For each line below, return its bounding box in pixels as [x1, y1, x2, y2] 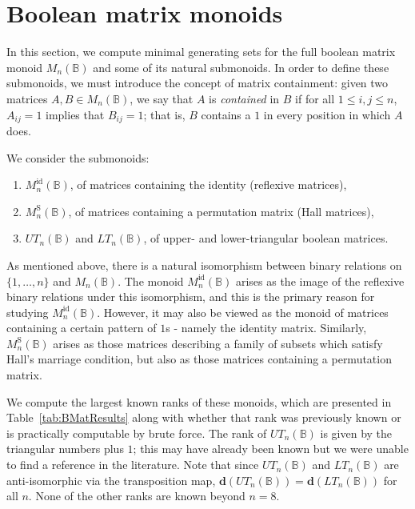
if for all [295, 90, 335, 106]
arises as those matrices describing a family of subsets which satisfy [53, 335, 383, 351]
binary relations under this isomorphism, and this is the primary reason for [6, 288, 375, 305]
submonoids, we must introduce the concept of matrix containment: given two [6, 74, 389, 91]
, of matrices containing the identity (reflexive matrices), [70, 176, 347, 193]
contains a [201, 106, 251, 122]
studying [6, 303, 49, 320]
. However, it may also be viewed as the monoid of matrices [97, 303, 389, 320]
